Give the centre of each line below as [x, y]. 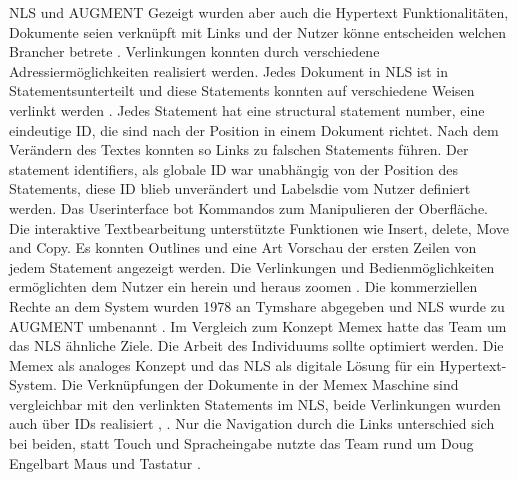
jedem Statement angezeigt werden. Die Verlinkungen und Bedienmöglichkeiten [252, 266]
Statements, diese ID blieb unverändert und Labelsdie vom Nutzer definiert [240, 188]
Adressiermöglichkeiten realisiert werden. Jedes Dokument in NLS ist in [229, 70]
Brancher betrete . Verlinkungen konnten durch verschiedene [194, 51]
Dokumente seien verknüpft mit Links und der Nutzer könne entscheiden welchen [257, 31]
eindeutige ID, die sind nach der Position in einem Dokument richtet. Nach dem [254, 129]
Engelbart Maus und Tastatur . [105, 462]
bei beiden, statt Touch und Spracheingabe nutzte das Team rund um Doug [241, 443]
